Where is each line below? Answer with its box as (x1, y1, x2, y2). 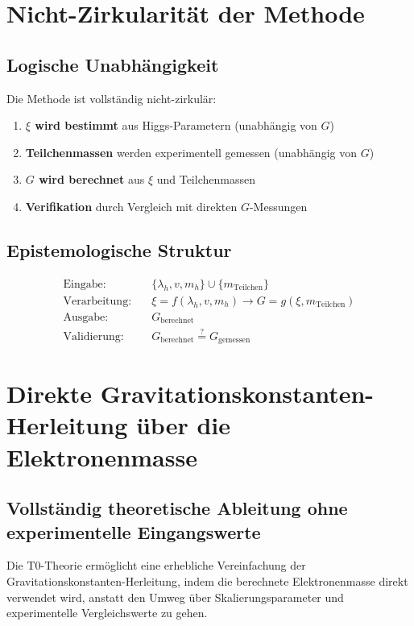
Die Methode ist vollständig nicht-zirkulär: (6, 89, 217, 106)
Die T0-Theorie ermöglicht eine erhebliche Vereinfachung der (6, 557, 306, 574)
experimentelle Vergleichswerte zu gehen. (6, 604, 208, 621)
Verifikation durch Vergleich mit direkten (25, 197, 238, 214)
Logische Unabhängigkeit (6, 52, 219, 77)
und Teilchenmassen (156, 171, 255, 188)
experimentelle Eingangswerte (6, 519, 261, 544)
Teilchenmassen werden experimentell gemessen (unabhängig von (25, 143, 357, 160)
